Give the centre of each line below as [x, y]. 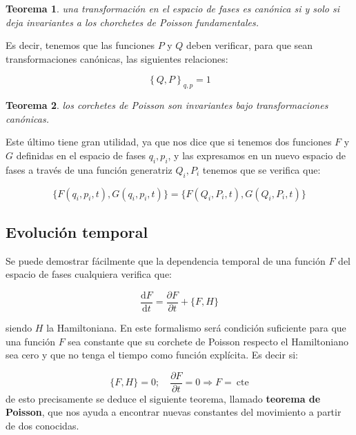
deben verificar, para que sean [250, 45]
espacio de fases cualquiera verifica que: [89, 274]
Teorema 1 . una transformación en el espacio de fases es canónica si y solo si [173, 8]
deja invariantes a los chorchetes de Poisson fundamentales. [132, 22]
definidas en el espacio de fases [81, 155]
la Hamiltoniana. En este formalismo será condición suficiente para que [196, 327]
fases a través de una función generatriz [89, 169]
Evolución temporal [77, 231]
